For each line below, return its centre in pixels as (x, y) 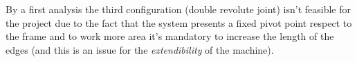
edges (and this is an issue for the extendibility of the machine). (140, 49)
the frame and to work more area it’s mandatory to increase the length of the (170, 36)
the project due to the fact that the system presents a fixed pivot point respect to (179, 22)
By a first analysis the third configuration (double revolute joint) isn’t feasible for (178, 9)
